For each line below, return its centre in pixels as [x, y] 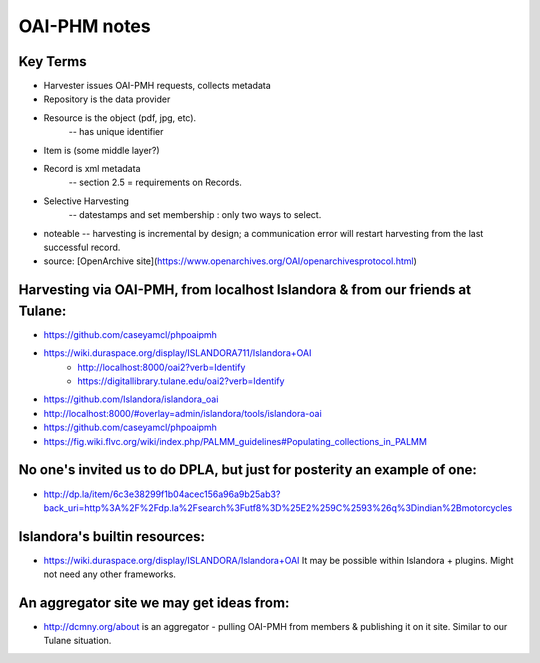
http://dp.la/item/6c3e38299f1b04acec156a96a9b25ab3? [162, 494]
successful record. [82, 247]
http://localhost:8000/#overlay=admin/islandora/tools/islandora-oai [182, 413]
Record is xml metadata [92, 169]
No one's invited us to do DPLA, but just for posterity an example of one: [247, 470]
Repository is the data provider [107, 99]
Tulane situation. [77, 641]
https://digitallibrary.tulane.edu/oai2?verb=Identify [181, 381]
